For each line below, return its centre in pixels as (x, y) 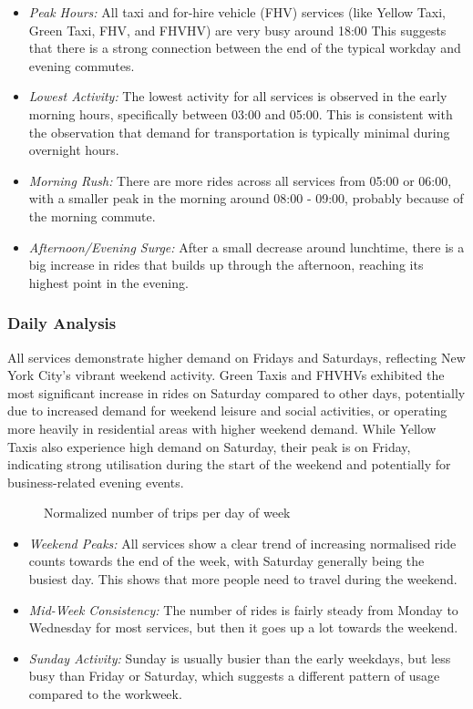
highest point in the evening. (108, 282)
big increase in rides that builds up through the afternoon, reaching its (226, 265)
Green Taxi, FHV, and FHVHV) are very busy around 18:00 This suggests (237, 30)
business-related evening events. (96, 482)
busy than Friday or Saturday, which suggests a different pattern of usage (234, 676)
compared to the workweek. (105, 694)
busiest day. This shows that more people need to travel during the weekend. (243, 579)
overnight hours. (74, 150)
